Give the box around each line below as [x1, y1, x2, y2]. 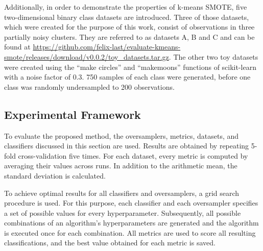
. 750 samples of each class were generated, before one [82, 71, 251, 82]
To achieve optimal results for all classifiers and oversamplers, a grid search [4, 187, 240, 198]
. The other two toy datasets [169, 51, 258, 62]
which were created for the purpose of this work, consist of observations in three [4, 21, 255, 32]
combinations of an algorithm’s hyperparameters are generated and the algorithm [4, 217, 259, 228]
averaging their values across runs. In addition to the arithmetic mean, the [4, 160, 237, 171]
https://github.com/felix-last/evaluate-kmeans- [33, 41, 181, 52]
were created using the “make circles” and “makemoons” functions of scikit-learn [4, 61, 256, 72]
